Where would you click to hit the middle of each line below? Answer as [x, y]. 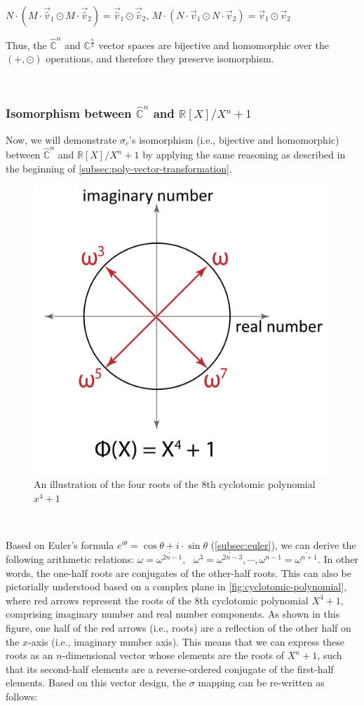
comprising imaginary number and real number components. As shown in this [173, 614]
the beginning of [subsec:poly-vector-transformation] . [119, 168]
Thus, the [26, 45]
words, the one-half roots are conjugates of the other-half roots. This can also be [178, 572]
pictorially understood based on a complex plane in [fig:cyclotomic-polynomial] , [176, 586]
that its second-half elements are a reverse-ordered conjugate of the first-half [170, 668]
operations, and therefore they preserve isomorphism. [160, 59]
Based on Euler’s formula [60, 545]
